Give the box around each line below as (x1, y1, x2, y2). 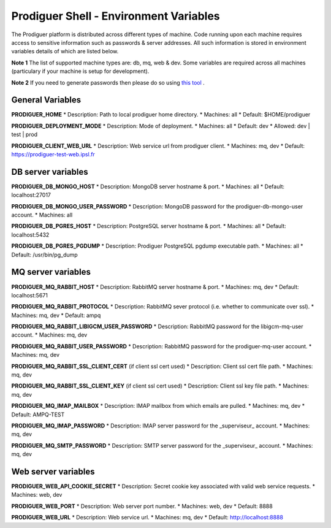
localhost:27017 (11, 191, 51, 199)
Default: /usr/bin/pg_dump (11, 251, 78, 258)
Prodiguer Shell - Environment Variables (11, 9, 220, 23)
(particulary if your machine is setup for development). (11, 67, 150, 75)
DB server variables (11, 166, 88, 177)
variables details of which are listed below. (11, 48, 119, 55)
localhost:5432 (11, 231, 50, 239)
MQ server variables (11, 267, 91, 277)
